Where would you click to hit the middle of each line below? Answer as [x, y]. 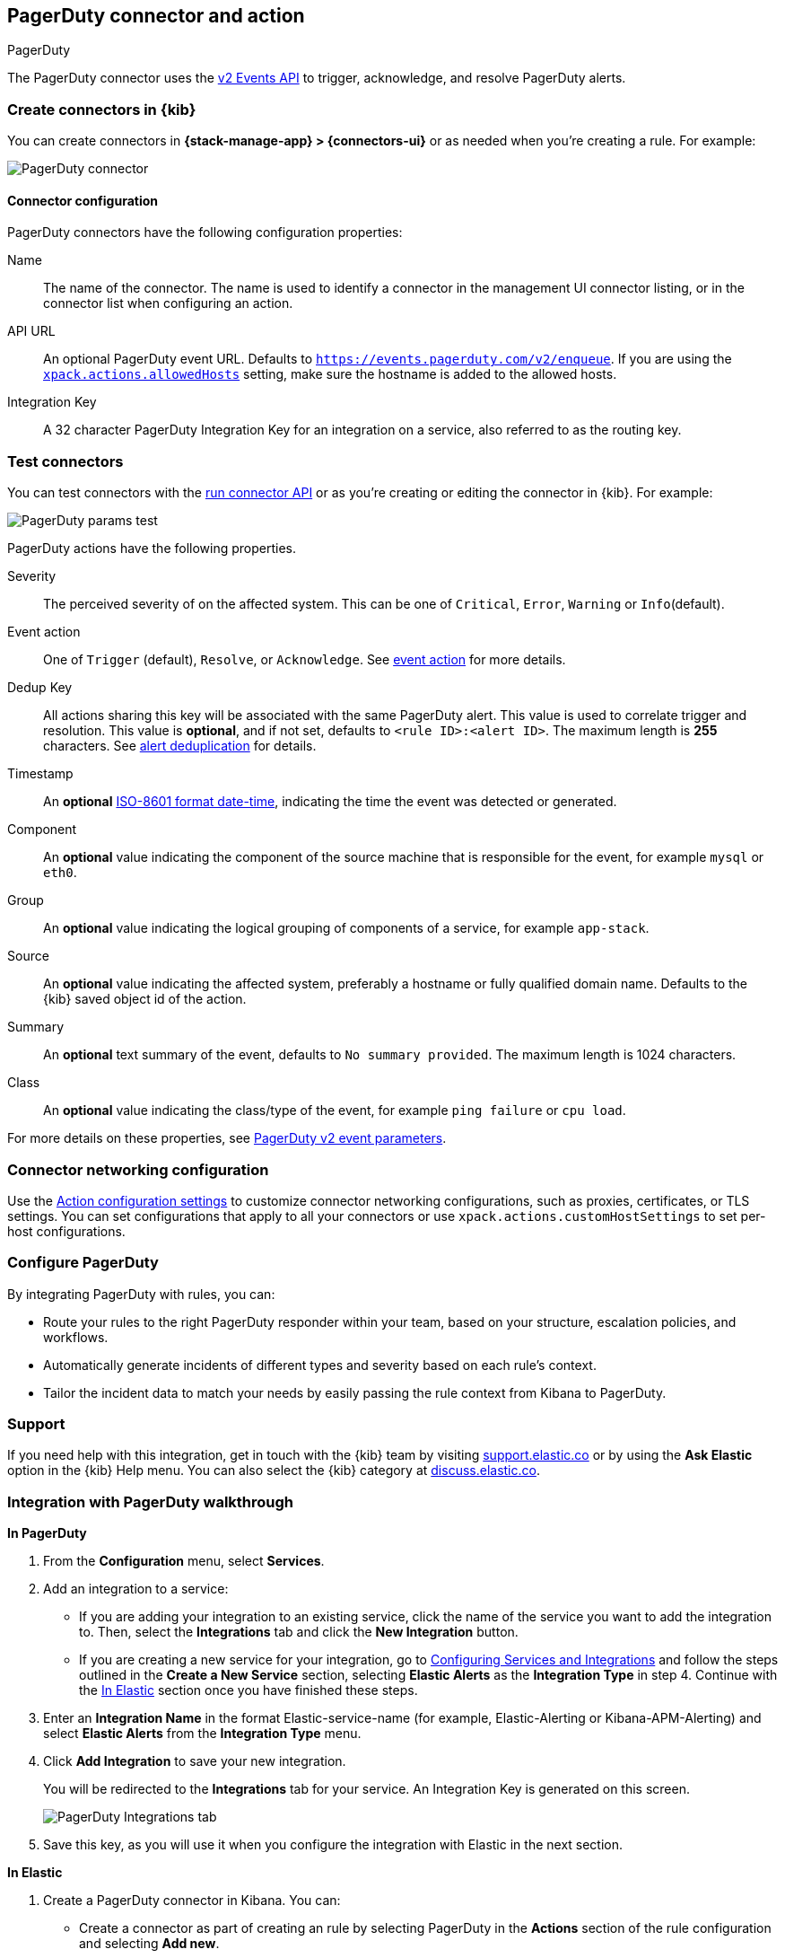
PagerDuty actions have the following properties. [152, 549]
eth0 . [60, 873]
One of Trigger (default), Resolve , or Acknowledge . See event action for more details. [305, 660]
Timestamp [40, 774]
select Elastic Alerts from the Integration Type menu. [202, 1734]
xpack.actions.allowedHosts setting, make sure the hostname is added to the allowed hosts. [330, 374]
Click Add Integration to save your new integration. [195, 1761]
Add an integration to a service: [136, 1589]
